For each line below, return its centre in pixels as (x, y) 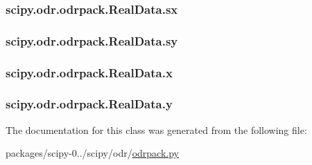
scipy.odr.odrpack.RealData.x (89, 72)
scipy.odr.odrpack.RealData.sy (92, 40)
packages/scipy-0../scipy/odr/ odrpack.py (93, 153)
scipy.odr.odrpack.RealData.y (89, 104)
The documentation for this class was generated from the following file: (156, 129)
